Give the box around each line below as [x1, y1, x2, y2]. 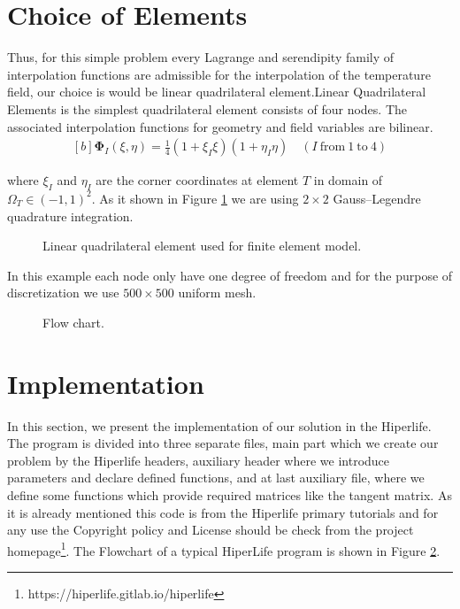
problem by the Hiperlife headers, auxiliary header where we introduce [7, 451, 390, 469]
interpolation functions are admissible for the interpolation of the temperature [7, 65, 431, 83]
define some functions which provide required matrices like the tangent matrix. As [7, 485, 452, 504]
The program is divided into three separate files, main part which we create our [7, 434, 439, 452]
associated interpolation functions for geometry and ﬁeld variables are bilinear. [7, 117, 433, 135]
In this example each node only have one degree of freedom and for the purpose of [7, 266, 453, 284]
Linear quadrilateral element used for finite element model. [42, 236, 362, 255]
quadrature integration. [7, 206, 134, 225]
